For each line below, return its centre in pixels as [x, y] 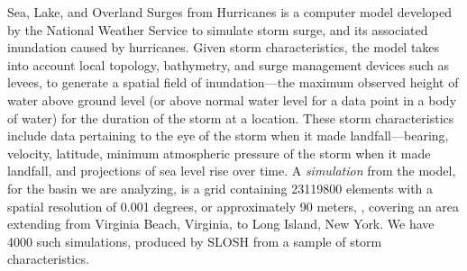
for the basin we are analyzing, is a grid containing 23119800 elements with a [220, 188]
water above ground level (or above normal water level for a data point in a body [232, 99]
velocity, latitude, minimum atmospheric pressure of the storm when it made [219, 153]
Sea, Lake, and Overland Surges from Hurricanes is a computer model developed [230, 12]
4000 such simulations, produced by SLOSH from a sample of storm [195, 241]
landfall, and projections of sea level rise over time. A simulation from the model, [232, 171]
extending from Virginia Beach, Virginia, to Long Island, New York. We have [221, 224]
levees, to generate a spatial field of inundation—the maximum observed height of [233, 82]
